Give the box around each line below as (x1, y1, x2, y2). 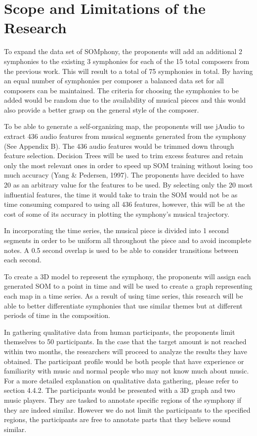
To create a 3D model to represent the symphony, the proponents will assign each (4, 271, 251, 281)
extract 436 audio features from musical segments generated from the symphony (4, 131, 247, 141)
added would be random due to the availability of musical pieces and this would (4, 95, 246, 105)
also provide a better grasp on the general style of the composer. (4, 104, 199, 115)
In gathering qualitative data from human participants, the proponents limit (4, 326, 235, 337)
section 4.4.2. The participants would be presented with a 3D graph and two (4, 385, 235, 395)
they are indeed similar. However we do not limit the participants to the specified (4, 404, 251, 415)
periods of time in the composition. (4, 310, 110, 320)
